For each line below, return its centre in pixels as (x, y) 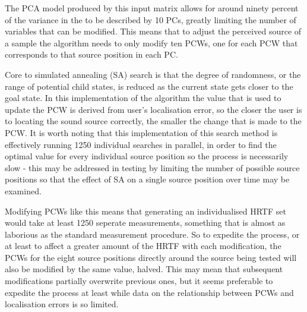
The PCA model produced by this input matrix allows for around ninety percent (152, 8)
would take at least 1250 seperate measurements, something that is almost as (145, 223)
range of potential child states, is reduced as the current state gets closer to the (149, 86)
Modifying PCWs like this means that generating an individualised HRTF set (145, 211)
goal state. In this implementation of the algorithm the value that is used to (143, 98)
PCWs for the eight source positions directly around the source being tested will (151, 257)
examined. (23, 190)
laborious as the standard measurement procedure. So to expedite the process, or (152, 234)
